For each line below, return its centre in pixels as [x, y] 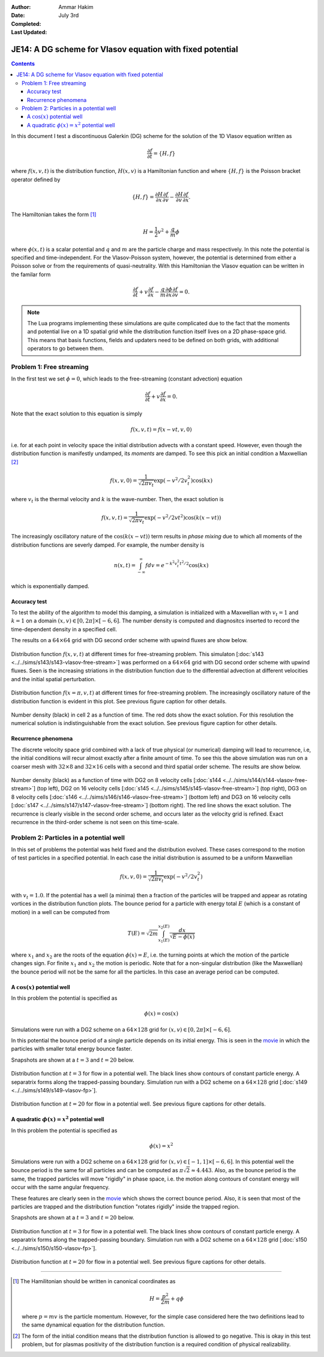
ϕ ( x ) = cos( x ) [161, 1014]
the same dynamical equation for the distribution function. [93, 1325]
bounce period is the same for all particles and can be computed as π [97, 1170]
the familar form [31, 274]
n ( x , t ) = [125, 565]
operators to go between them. [66, 349]
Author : [21, 7]
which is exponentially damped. [50, 586]
